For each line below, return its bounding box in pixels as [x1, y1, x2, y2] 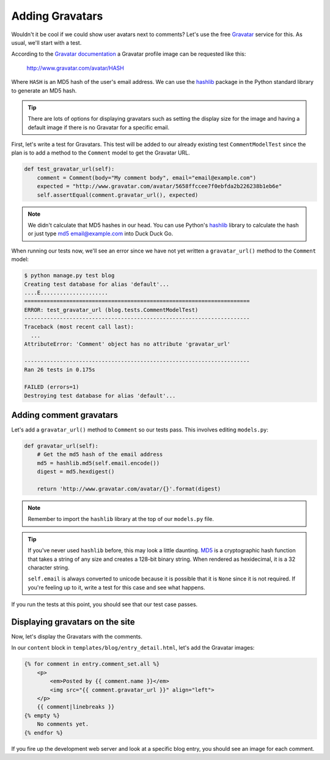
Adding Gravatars [11, 9, 103, 23]
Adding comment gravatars [11, 410, 119, 420]
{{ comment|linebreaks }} [37, 704, 115, 710]
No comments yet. [37, 721, 89, 728]
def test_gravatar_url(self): [24, 165, 115, 173]
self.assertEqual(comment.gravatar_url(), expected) [37, 191, 199, 199]
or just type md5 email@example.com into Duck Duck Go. [28, 230, 174, 237]
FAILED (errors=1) [24, 384, 79, 390]
